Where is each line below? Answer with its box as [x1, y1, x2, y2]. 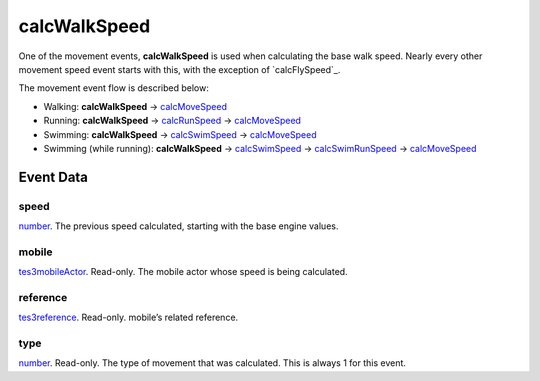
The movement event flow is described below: [18, 82, 209, 94]
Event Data [18, 168, 89, 185]
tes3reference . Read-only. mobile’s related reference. [18, 311, 239, 324]
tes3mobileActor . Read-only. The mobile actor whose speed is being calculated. [18, 266, 349, 278]
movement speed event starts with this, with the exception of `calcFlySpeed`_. [18, 63, 341, 75]
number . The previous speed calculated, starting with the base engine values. [18, 220, 339, 232]
